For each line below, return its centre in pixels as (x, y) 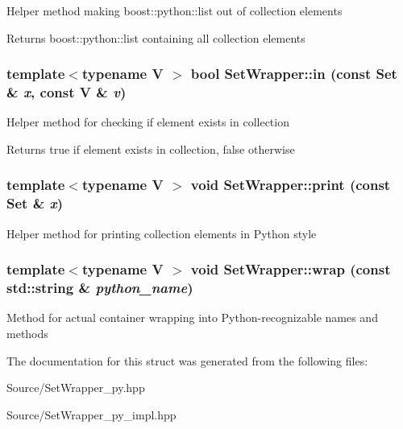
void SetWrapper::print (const (291, 185)
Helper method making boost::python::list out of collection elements (174, 10)
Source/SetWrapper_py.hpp (76, 388)
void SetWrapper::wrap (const (291, 269)
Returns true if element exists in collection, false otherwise (151, 148)
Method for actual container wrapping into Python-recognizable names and (192, 318)
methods (27, 333)
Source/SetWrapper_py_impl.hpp (91, 414)
